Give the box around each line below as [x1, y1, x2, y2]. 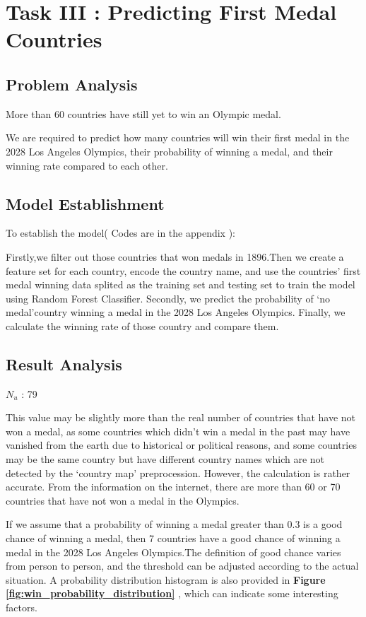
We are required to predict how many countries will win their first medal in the [6, 130, 350, 145]
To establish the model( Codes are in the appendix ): [6, 225, 235, 240]
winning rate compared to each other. [6, 158, 168, 172]
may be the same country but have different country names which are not [6, 452, 324, 466]
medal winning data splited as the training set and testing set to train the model [6, 277, 355, 292]
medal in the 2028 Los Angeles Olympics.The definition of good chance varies [6, 544, 341, 559]
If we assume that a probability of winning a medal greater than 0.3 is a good [6, 517, 343, 531]
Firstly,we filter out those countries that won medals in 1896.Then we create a [6, 249, 344, 264]
